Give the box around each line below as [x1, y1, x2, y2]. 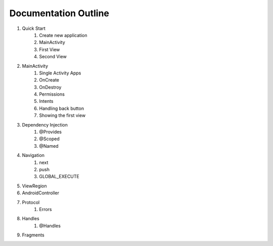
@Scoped [39, 136, 60, 142]
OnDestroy [39, 84, 62, 90]
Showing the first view [39, 112, 86, 118]
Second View [39, 54, 67, 60]
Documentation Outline [9, 8, 110, 19]
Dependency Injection [22, 121, 68, 128]
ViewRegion [22, 183, 48, 189]
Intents [39, 98, 54, 104]
